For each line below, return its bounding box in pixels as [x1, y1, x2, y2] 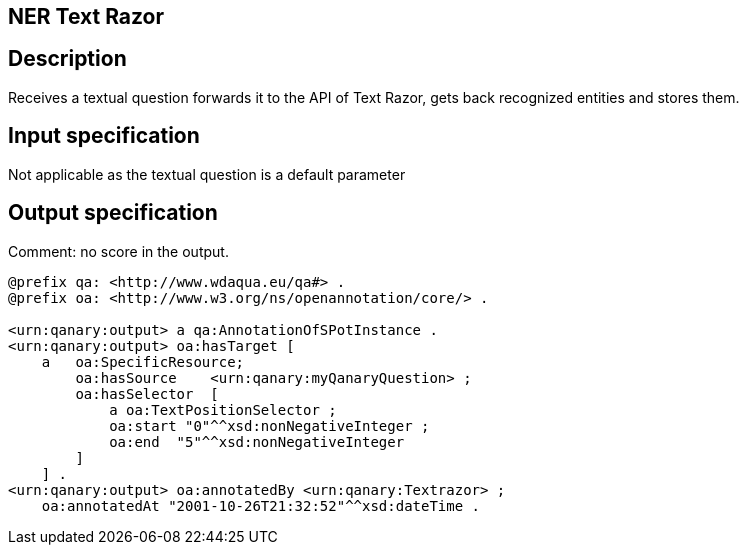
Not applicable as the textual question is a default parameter [8, 165, 406, 183]
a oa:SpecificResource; [41, 353, 245, 370]
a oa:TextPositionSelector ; [109, 401, 337, 418]
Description [8, 46, 127, 72]
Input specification [8, 123, 200, 149]
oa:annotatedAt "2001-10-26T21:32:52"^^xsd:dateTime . [41, 497, 481, 514]
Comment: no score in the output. [8, 242, 229, 260]
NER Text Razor [8, 4, 165, 29]
